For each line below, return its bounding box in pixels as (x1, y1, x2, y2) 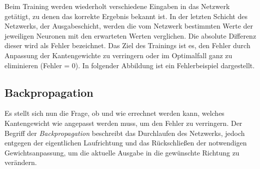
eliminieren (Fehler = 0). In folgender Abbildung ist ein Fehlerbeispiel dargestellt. (4, 60, 255, 70)
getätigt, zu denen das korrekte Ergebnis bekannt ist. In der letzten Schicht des (4, 11, 247, 21)
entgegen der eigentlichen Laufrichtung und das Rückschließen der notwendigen (4, 137, 247, 148)
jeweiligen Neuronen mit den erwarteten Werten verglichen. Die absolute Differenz (4, 30, 256, 41)
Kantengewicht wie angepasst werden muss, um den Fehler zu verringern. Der (4, 117, 242, 128)
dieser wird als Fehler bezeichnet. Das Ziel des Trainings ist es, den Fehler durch (4, 40, 250, 51)
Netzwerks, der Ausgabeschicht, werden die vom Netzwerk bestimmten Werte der (4, 21, 253, 31)
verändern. (4, 157, 37, 167)
